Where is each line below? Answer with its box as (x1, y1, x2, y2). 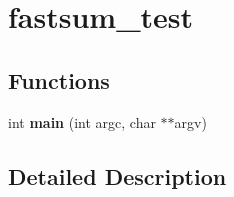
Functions (8, 64, 110, 95)
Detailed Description (8, 160, 227, 191)
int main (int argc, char (8, 111, 156, 132)
